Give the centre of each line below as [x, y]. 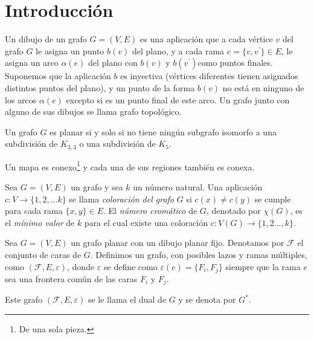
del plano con [113, 63]
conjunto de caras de [43, 254]
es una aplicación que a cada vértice [207, 39]
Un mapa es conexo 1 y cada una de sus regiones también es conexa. [130, 166]
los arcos [21, 99]
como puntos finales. [235, 63]
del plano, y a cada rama [178, 50]
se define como [131, 266]
